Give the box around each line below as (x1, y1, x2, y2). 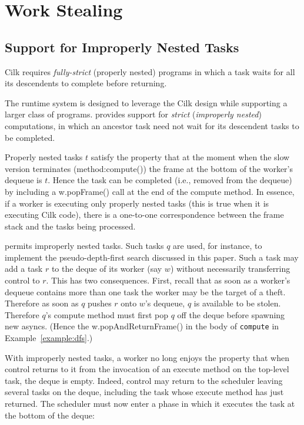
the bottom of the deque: (5, 409, 95, 421)
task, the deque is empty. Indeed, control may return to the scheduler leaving (5, 374, 283, 386)
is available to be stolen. (193, 297, 281, 309)
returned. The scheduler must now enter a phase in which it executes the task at (5, 397, 295, 410)
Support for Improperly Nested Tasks (5, 38, 239, 56)
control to (5, 274, 40, 286)
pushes (88, 297, 112, 309)
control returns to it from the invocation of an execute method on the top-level (5, 363, 289, 375)
